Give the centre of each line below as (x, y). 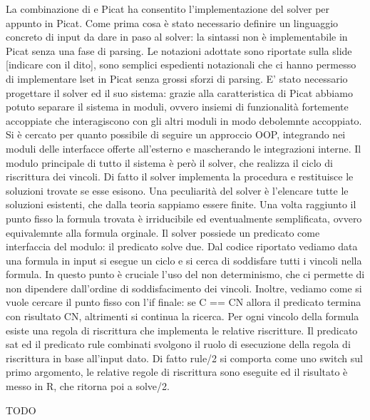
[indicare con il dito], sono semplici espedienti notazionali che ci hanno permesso (181, 65)
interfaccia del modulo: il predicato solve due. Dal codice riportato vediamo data (182, 246)
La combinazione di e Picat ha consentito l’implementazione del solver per (168, 9)
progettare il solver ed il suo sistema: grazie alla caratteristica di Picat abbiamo (179, 92)
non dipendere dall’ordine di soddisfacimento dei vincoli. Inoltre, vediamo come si (184, 288)
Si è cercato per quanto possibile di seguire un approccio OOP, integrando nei (176, 134)
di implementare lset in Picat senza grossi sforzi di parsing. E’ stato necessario (177, 78)
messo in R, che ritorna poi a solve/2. (88, 386)
